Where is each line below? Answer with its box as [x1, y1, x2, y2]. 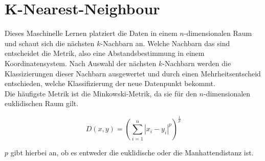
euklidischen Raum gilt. [5, 98, 79, 109]
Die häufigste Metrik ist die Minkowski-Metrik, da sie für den [5, 88, 197, 98]
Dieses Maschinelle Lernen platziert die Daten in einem [5, 28, 178, 38]
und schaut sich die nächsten [5, 37, 95, 48]
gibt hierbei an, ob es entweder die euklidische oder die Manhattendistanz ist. [10, 147, 254, 158]
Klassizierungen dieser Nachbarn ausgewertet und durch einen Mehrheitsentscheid [5, 68, 261, 78]
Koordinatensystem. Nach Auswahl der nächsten [5, 57, 157, 68]
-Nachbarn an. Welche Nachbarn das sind [100, 37, 230, 48]
